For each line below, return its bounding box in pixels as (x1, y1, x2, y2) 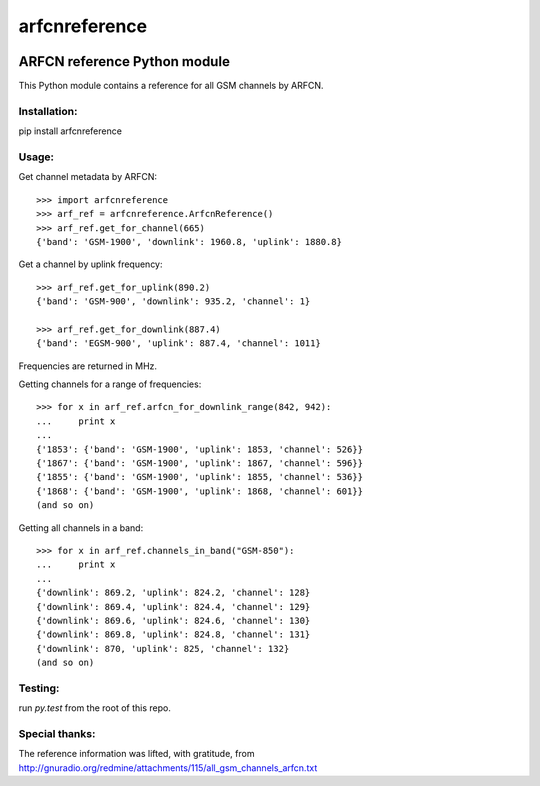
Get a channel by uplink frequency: (18, 258, 164, 270)
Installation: (18, 104, 78, 118)
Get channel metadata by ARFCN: (18, 171, 157, 183)
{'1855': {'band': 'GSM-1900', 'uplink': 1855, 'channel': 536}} (36, 471, 364, 483)
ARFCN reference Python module (18, 53, 230, 70)
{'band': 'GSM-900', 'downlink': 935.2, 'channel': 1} (36, 296, 311, 307)
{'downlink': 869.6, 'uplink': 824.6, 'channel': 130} (36, 615, 311, 626)
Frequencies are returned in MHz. (18, 360, 158, 372)
